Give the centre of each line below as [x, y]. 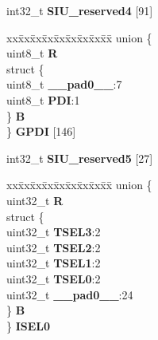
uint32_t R [35, 200]
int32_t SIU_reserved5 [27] [80, 158]
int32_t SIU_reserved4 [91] [80, 10]
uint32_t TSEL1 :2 [54, 263]
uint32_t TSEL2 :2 [54, 247]
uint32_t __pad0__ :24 [70, 294]
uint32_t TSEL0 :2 [54, 278]
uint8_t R [32, 53]
